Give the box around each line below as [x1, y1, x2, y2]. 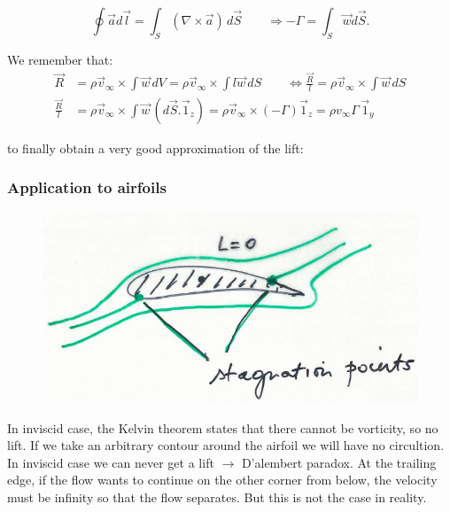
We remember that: [7, 50, 113, 68]
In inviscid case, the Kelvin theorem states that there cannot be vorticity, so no [7, 418, 438, 437]
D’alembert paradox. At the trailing [241, 453, 437, 471]
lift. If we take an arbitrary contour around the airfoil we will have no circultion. [7, 436, 445, 454]
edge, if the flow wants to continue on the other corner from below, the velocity [7, 470, 438, 489]
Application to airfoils [7, 176, 167, 198]
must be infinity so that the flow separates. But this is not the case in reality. [7, 488, 427, 507]
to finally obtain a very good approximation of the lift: [7, 138, 304, 157]
